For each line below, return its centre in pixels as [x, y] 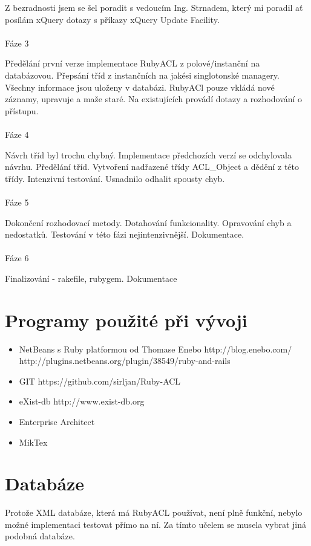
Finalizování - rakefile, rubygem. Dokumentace [91, 278]
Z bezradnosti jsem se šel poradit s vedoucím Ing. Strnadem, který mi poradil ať [154, 7]
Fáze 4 [17, 134]
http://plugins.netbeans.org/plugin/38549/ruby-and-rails [125, 361]
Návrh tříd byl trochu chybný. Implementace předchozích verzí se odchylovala [148, 154]
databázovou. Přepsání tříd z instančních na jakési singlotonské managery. [142, 75]
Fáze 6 [17, 258]
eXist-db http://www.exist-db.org [82, 401]
